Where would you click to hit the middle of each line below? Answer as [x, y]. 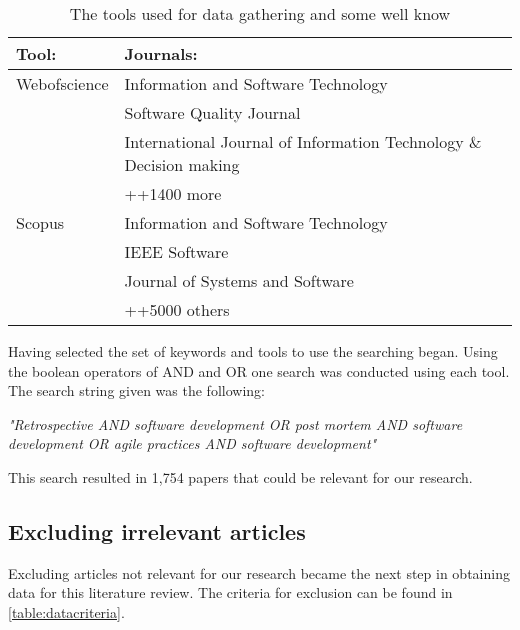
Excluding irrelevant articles [157, 530]
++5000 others [177, 309]
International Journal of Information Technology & [303, 141]
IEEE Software [176, 251]
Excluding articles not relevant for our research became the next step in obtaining [259, 572]
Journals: [161, 53]
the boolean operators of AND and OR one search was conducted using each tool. [259, 370]
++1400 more [173, 193]
